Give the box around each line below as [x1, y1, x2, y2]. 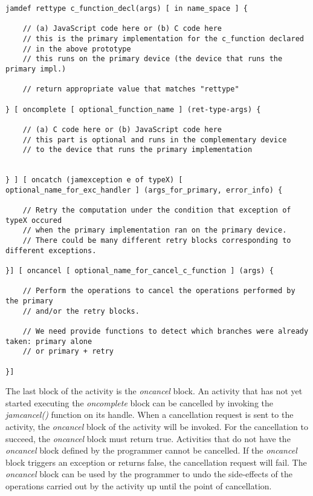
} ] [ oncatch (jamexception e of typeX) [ [5, 176, 183, 185]
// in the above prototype [22, 44, 131, 53]
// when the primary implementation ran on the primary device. [22, 226, 287, 235]
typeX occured [5, 216, 62, 225]
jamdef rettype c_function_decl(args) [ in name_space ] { [5, 4, 248, 13]
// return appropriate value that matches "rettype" [22, 85, 239, 94]
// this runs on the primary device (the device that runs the [22, 55, 283, 64]
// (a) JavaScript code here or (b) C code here [22, 24, 222, 33]
